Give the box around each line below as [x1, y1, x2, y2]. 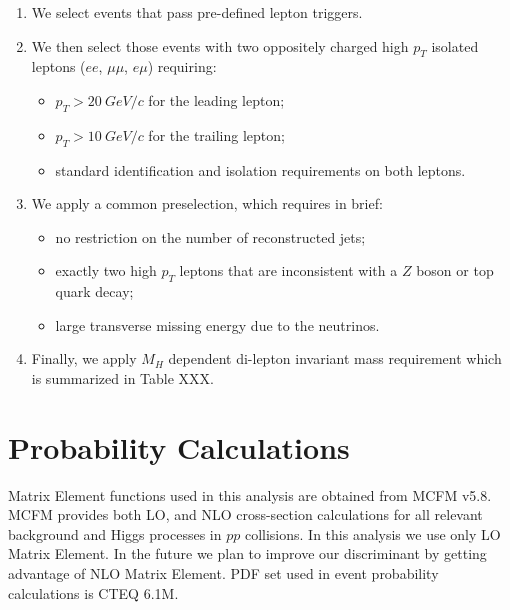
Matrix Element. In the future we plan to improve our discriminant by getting [8, 543, 487, 564]
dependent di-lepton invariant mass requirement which [168, 348, 502, 369]
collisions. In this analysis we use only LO [244, 523, 501, 544]
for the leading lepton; [148, 89, 285, 110]
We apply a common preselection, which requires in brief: [31, 193, 383, 214]
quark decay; [55, 281, 134, 302]
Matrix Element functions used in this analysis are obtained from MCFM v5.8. [8, 484, 492, 505]
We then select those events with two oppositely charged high [31, 35, 409, 56]
